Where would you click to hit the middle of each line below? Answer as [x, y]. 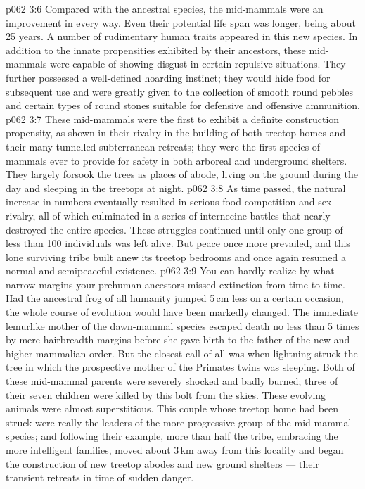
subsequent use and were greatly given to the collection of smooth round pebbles [179, 91]
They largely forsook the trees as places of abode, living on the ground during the [182, 174]
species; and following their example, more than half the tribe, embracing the [172, 436]
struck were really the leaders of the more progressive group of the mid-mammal [179, 422]
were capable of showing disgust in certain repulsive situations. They [198, 64]
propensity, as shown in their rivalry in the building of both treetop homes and [176, 133]
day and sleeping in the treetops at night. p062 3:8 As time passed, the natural [176, 188]
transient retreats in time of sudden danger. [100, 477]
